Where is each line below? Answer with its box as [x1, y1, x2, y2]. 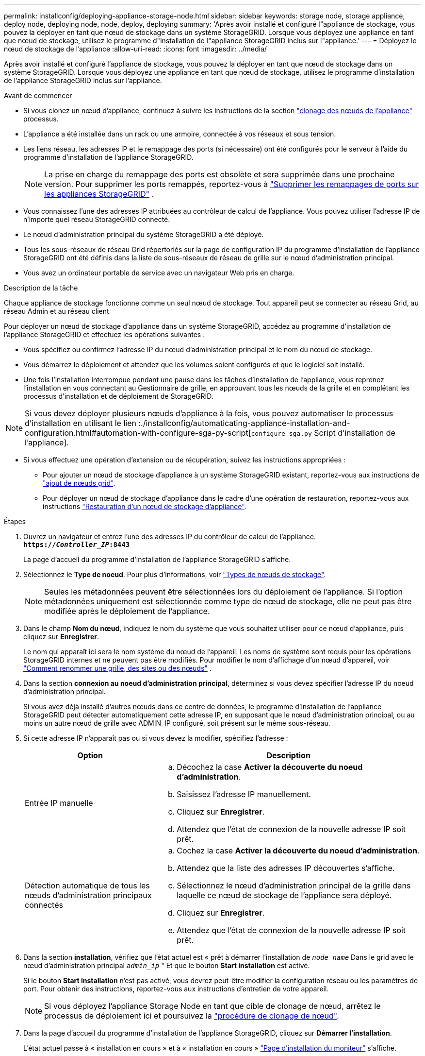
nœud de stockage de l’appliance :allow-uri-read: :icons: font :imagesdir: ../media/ [4, 45, 267, 53]
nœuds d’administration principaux [25, 890, 152, 900]
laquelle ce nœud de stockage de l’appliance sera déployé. [177, 890, 392, 900]
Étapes [4, 517, 26, 526]
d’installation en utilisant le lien [25, 418, 136, 428]
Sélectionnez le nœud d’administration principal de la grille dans [177, 881, 411, 890]
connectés [25, 900, 63, 910]
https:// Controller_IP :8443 [23, 541, 130, 548]
